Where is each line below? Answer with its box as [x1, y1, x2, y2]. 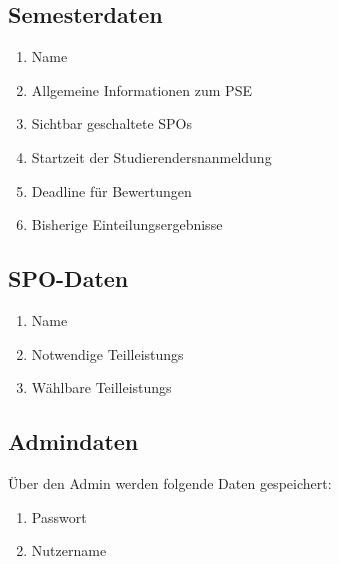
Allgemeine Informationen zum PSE [31, 79, 252, 100]
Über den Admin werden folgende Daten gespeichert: [8, 472, 332, 493]
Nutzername [31, 540, 107, 561]
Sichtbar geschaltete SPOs [31, 113, 193, 134]
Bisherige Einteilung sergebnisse [31, 214, 223, 235]
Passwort [31, 506, 87, 527]
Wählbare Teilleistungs [31, 377, 172, 398]
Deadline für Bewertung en [31, 180, 192, 201]
